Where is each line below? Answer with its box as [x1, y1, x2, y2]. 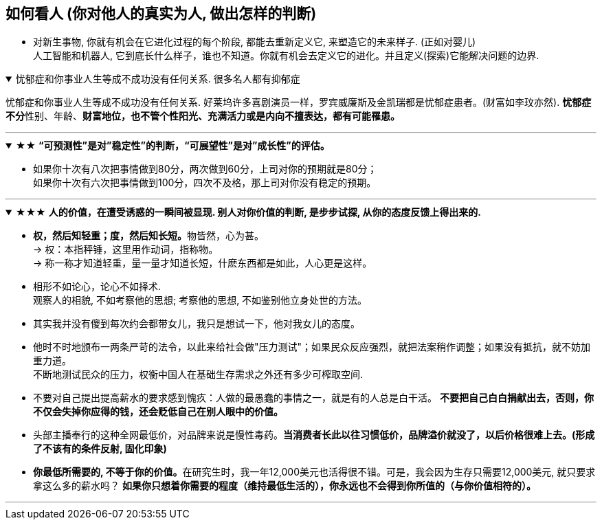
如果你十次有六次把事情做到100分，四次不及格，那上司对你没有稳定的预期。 [33, 177, 377, 189]
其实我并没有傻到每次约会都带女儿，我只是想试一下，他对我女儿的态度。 [33, 317, 360, 330]
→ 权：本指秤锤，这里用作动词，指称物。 [33, 243, 219, 256]
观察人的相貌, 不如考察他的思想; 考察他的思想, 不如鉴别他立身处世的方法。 [33, 294, 368, 306]
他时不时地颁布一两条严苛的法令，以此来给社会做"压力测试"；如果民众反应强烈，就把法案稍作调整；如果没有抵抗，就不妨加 [33, 341, 591, 353]
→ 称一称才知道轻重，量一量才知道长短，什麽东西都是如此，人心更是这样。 [33, 257, 372, 269]
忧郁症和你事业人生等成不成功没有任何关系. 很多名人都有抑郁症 [15, 73, 300, 85]
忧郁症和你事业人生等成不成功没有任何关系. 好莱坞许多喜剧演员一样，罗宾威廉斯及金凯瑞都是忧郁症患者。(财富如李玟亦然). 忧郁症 [5, 96, 592, 109]
